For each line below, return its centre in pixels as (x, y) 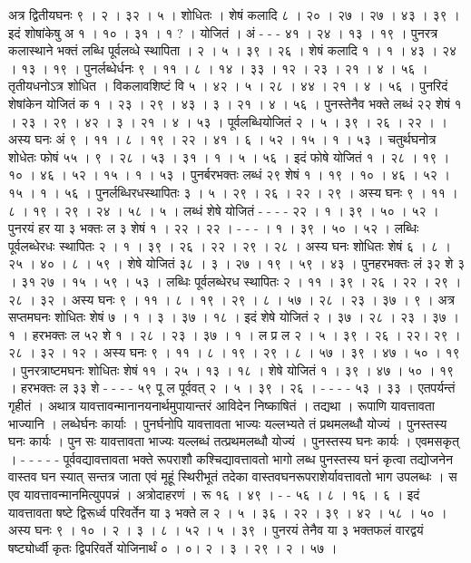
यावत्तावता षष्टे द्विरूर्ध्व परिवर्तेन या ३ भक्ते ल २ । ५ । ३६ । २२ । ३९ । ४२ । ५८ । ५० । (228, 512)
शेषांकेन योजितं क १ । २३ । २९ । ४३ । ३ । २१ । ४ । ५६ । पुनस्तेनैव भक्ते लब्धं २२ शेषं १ (235, 103)
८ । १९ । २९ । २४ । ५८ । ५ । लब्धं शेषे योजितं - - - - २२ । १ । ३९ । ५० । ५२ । (224, 210)
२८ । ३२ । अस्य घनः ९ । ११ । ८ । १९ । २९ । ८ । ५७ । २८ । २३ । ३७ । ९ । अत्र (231, 299)
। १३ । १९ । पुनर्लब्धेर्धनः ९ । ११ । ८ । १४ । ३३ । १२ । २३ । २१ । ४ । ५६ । (218, 68)
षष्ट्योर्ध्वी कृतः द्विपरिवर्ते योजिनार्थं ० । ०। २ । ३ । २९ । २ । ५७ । (173, 547)
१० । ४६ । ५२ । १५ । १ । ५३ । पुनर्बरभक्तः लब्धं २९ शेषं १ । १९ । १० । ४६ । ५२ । (229, 175)
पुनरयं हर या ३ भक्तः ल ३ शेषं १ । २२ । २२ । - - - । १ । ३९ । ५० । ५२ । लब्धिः (214, 228)
